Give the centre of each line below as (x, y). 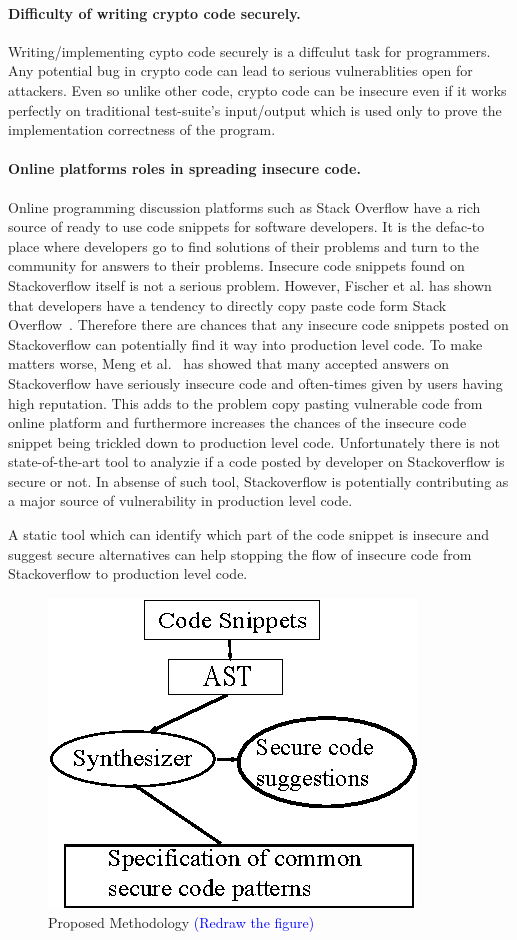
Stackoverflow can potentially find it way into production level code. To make (245, 343)
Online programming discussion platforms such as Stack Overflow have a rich (244, 206)
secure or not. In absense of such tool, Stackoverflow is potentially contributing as (258, 480)
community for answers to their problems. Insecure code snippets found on (236, 265)
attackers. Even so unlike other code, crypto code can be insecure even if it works (257, 89)
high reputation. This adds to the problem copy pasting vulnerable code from (245, 402)
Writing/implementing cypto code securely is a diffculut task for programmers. (249, 50)
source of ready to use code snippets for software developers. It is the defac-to (246, 226)
